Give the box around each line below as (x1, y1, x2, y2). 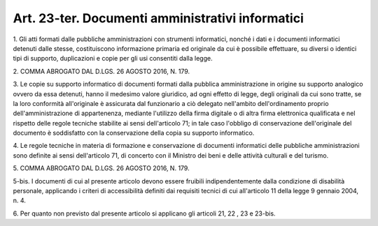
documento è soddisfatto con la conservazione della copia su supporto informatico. (13, 129, 255, 137)
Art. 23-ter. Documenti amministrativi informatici (13, 10, 304, 26)
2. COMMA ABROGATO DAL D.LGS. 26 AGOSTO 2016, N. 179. (13, 67, 190, 75)
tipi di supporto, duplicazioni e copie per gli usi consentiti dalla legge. (13, 54, 213, 63)
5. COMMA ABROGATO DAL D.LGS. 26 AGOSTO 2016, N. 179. (13, 164, 190, 172)
